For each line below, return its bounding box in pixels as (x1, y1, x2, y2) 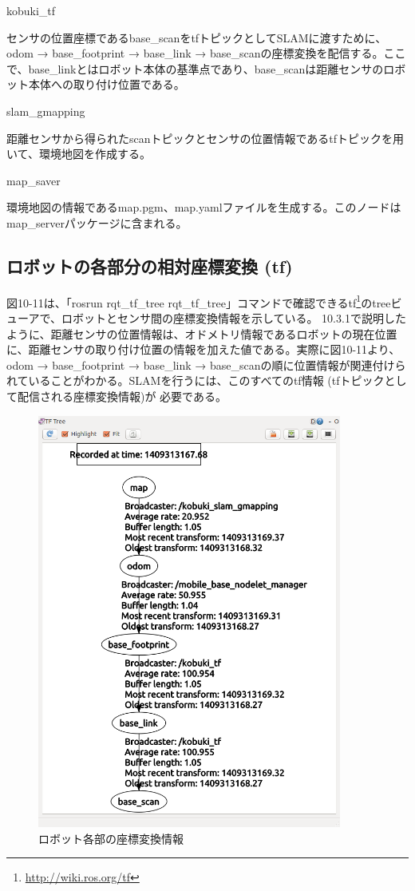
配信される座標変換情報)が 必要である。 (17, 387, 227, 404)
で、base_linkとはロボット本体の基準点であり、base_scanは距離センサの (6, 60, 384, 77)
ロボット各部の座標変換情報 (38, 830, 184, 846)
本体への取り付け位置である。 (28, 76, 185, 93)
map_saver (6, 172, 61, 188)
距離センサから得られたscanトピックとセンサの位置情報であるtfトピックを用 (6, 129, 405, 146)
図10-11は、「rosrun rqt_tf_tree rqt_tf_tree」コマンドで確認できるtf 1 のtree (6, 291, 391, 311)
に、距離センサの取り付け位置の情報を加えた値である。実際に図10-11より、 (6, 341, 401, 358)
